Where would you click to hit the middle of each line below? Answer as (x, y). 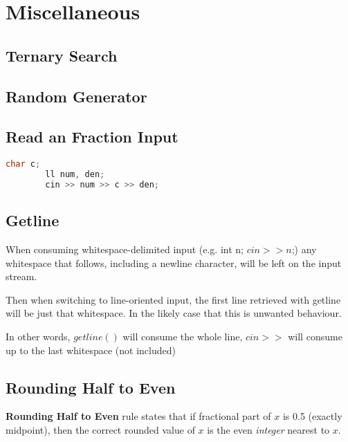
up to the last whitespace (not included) (91, 350)
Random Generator (76, 96)
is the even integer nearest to (268, 429)
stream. (21, 276)
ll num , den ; (75, 175)
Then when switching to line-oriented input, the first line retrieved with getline (173, 299)
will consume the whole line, (183, 336)
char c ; (23, 164)
